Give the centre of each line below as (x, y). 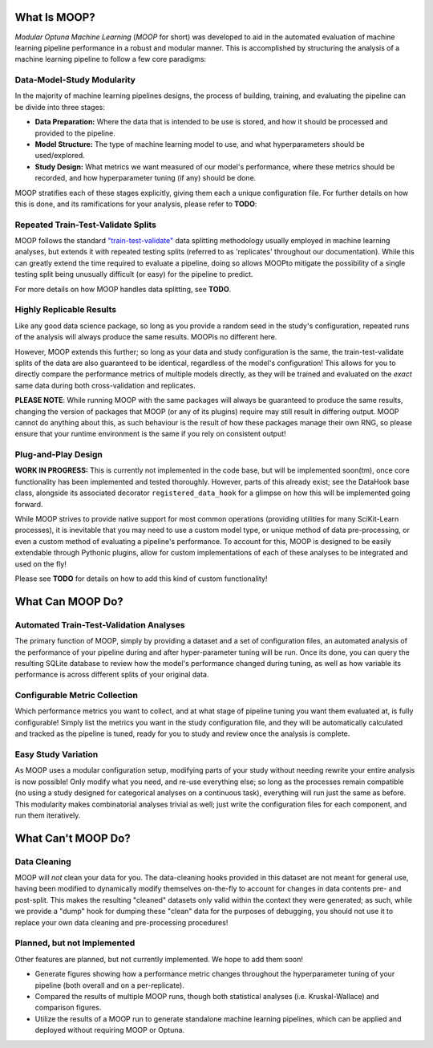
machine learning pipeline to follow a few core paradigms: (111, 59)
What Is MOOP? (55, 17)
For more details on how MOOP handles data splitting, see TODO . (123, 289)
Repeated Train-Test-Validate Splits (85, 225)
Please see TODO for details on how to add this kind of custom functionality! (141, 579)
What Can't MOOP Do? (73, 838)
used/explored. (60, 156)
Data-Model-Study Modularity (75, 80)
